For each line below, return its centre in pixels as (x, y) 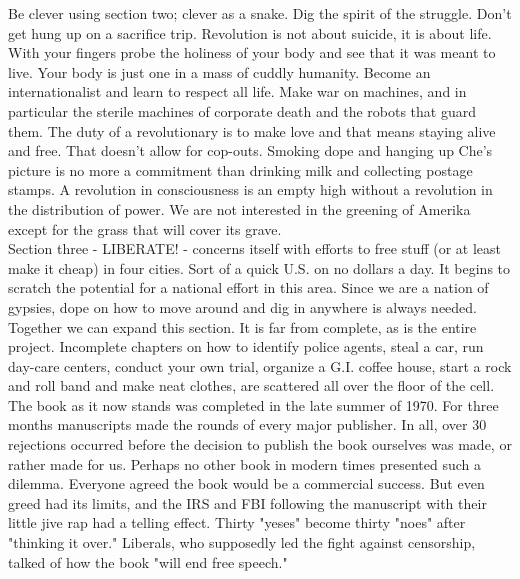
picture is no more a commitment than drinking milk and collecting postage (240, 169)
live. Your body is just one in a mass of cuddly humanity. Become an (219, 71)
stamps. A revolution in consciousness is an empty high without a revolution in (250, 189)
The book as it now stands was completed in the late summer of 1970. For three (253, 404)
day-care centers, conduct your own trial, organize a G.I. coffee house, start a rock (260, 365)
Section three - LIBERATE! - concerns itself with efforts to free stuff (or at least (255, 248)
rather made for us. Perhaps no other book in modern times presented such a (244, 463)
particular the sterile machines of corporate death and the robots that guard (242, 110)
